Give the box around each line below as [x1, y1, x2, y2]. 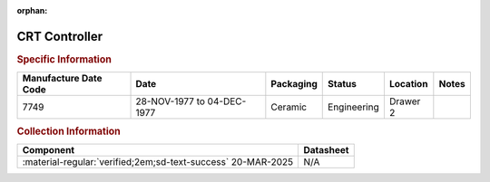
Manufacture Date [22, 72, 103, 85]
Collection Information [16, 125, 122, 138]
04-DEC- [207, 95, 247, 108]
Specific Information [16, 53, 113, 65]
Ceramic [270, 101, 308, 113]
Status [328, 78, 358, 91]
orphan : [16, 5, 48, 15]
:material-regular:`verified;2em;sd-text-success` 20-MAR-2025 [22, 155, 294, 168]
